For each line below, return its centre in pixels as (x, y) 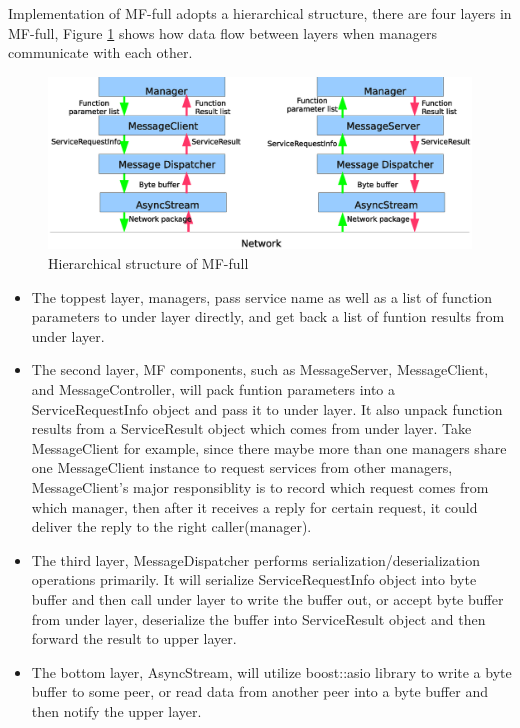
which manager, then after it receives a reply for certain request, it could (254, 506)
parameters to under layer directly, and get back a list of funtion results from (268, 316)
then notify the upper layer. (116, 710)
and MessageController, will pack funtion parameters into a (213, 389)
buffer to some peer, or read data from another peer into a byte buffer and (259, 691)
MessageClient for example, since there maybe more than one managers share (269, 447)
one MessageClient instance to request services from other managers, (242, 467)
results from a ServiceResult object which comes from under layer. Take (251, 428)
